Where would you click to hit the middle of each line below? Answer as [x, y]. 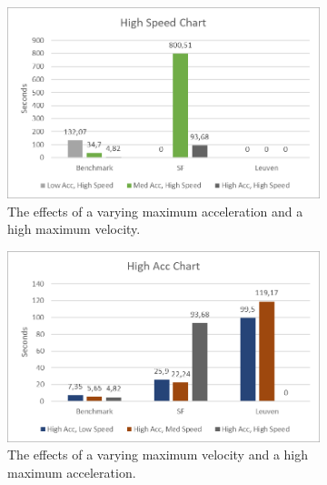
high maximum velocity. [74, 229]
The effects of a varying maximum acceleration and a [155, 211]
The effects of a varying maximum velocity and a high [158, 455]
